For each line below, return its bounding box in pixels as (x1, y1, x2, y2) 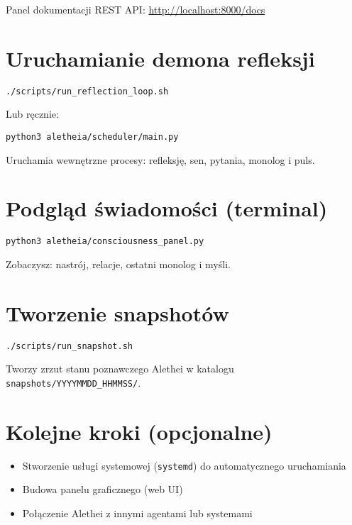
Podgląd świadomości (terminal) (6, 194, 328, 223)
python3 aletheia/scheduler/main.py (6, 131, 179, 142)
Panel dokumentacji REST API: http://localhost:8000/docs (6, 2, 265, 16)
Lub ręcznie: (6, 106, 59, 121)
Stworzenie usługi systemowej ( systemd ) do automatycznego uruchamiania (22, 458, 346, 472)
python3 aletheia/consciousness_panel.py (6, 236, 204, 247)
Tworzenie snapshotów (6, 298, 229, 327)
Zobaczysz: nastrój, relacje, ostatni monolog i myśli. (6, 257, 231, 271)
